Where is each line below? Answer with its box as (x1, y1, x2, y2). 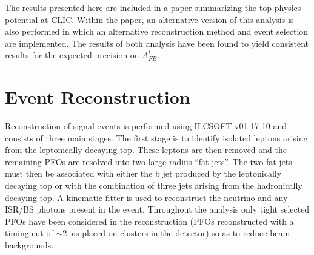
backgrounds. (5, 239, 54, 251)
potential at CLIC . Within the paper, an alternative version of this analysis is (5, 13, 294, 25)
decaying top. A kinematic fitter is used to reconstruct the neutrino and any (5, 191, 288, 203)
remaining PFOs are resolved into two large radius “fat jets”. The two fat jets (5, 155, 292, 168)
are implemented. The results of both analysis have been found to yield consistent (5, 36, 309, 49)
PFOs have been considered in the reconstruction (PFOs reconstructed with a (5, 214, 294, 227)
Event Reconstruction (5, 84, 190, 109)
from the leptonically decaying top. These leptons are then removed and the (5, 143, 287, 156)
